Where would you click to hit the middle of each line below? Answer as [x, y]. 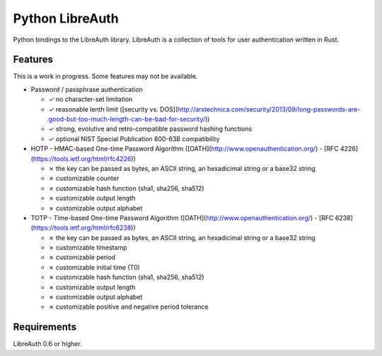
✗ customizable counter [84, 178]
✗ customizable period [82, 257]
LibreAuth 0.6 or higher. [47, 344]
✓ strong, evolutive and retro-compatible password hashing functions [150, 129]
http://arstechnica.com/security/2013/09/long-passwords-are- [269, 109]
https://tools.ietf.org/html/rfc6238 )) [84, 228]
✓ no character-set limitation [91, 100]
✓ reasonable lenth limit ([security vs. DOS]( [113, 109]
